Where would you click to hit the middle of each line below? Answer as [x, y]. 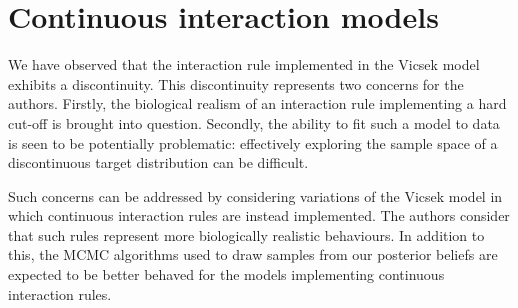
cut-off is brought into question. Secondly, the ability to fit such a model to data [254, 122]
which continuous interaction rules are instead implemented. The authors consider [259, 215]
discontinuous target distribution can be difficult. [158, 162]
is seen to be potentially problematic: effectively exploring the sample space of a [253, 142]
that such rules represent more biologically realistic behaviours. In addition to [246, 234]
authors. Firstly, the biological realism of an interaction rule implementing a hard [257, 103]
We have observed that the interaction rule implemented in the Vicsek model [244, 64]
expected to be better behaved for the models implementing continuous [226, 274]
